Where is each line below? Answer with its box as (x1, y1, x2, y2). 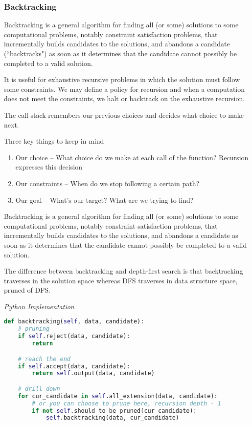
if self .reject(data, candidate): (18, 333, 130, 340)
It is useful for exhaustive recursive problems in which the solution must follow (4, 74, 240, 85)
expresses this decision (15, 162, 82, 172)
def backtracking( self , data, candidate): (4, 318, 144, 325)
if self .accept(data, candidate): (18, 362, 130, 370)
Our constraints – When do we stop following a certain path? (15, 178, 200, 188)
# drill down (18, 385, 60, 392)
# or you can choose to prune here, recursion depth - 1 (32, 400, 221, 407)
